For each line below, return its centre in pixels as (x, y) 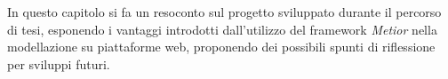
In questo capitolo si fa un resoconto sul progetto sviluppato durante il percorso (224, 12)
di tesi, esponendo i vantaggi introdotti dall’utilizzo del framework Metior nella (222, 29)
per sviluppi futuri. (59, 63)
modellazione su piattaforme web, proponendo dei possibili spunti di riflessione (221, 47)
